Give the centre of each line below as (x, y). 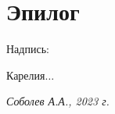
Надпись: (28, 49)
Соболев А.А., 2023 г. (58, 101)
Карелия (26, 75)
